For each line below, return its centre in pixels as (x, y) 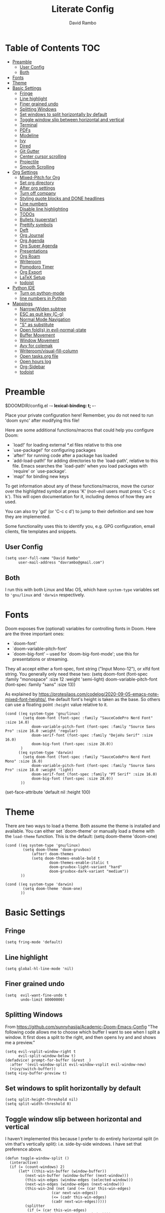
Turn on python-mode (42, 293)
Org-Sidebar (32, 367)
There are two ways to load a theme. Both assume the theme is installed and (82, 826)
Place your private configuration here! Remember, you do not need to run (79, 415)
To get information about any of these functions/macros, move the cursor (80, 486)
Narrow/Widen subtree (43, 309)
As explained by (21, 694)
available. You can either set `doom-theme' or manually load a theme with (80, 831)
